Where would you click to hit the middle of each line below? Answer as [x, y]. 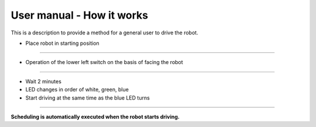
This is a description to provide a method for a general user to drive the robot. [104, 33]
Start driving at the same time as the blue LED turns [88, 98]
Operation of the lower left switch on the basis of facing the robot [104, 62]
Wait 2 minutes [43, 81]
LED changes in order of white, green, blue [77, 90]
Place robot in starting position [62, 43]
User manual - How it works [80, 15]
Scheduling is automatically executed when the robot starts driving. [95, 117]
